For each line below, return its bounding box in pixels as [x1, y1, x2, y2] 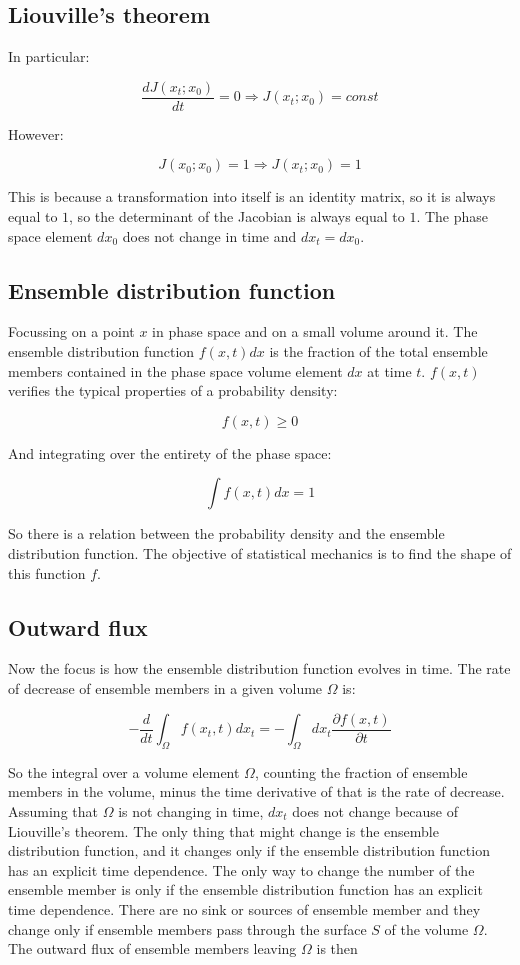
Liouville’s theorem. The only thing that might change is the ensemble [8, 820, 439, 841]
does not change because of [292, 801, 459, 822]
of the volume [384, 918, 469, 939]
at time [367, 360, 412, 381]
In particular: [8, 46, 90, 67]
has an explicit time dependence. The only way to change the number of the [8, 859, 475, 880]
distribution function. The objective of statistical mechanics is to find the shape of [8, 543, 512, 563]
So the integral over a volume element [8, 761, 240, 782]
